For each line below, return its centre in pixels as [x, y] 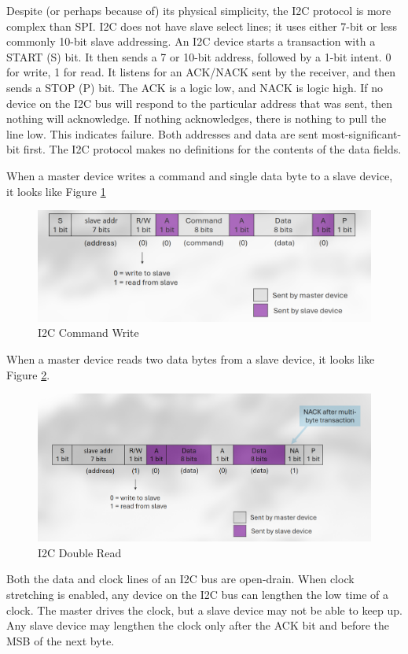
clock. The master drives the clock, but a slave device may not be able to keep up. [204, 610]
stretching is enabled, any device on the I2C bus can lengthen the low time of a [197, 595]
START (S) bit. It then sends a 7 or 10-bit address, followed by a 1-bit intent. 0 [199, 56]
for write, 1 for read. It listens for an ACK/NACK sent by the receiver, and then [201, 72]
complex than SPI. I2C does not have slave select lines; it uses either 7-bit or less [202, 26]
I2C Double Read [80, 552]
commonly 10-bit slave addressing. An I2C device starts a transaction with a [191, 41]
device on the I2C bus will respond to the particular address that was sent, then [199, 103]
